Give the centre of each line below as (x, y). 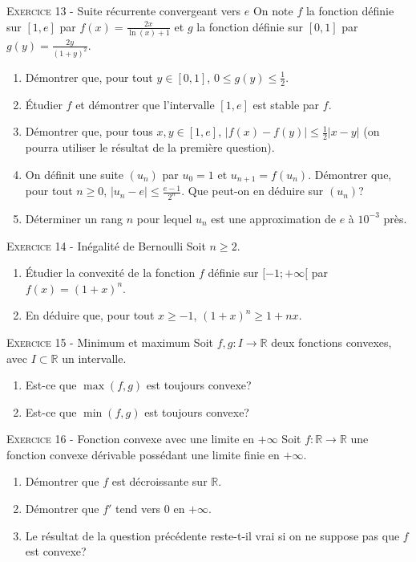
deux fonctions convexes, (331, 342)
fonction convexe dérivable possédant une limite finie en (143, 454)
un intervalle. (94, 358)
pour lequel (164, 218)
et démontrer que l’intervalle (145, 104)
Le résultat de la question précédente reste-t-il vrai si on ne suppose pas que (212, 535)
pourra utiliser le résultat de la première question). (150, 147)
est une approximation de (273, 218)
